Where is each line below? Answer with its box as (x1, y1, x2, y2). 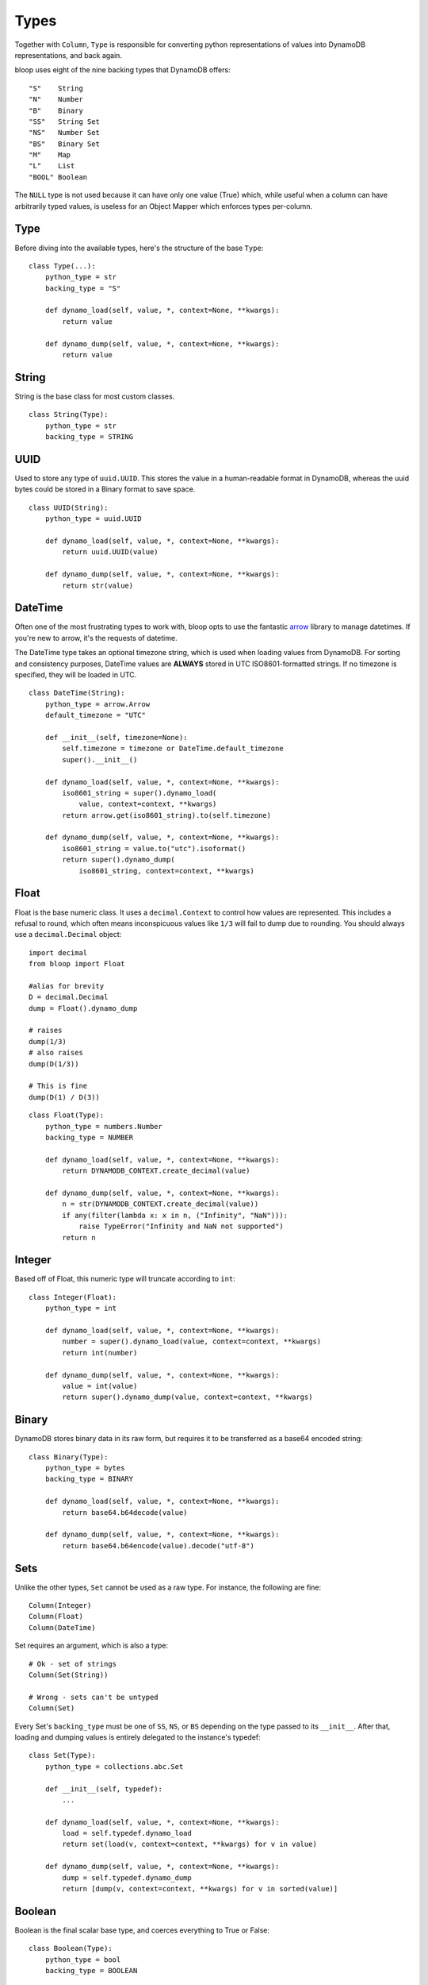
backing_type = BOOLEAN (44, 1966, 138, 1975)
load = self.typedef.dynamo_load (62, 1829, 192, 1838)
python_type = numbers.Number (44, 1122, 162, 1131)
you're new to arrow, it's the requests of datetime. (14, 633, 178, 642)
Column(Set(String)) (29, 1670, 109, 1679)
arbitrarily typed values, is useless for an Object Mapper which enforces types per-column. (14, 201, 313, 210)
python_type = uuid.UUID (44, 515, 142, 523)
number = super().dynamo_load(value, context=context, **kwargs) (62, 1337, 322, 1346)
